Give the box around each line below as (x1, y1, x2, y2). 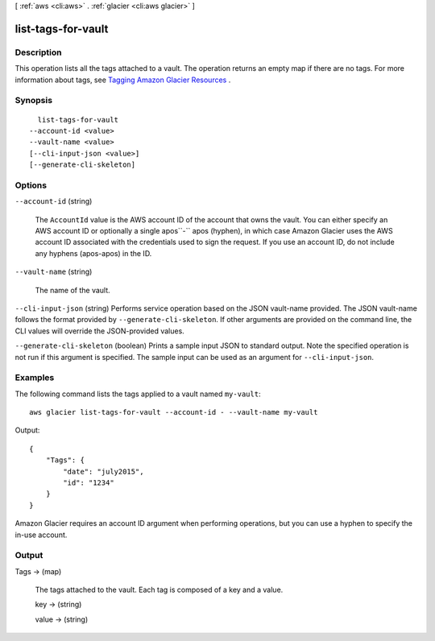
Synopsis (14, 95, 52, 106)
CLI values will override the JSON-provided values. (14, 326, 184, 336)
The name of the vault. (35, 285, 110, 295)
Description (14, 47, 62, 58)
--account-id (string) (14, 196, 93, 206)
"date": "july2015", (63, 467, 144, 476)
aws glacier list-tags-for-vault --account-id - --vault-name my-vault (29, 407, 318, 417)
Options (14, 180, 48, 191)
